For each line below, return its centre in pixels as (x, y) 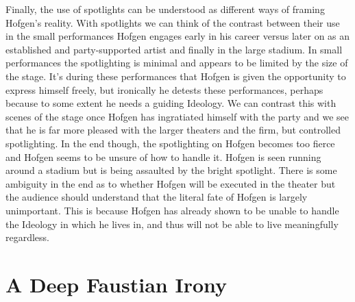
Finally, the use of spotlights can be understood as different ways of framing (165, 9)
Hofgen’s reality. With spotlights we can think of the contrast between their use (173, 22)
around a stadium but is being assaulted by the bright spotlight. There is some (171, 170)
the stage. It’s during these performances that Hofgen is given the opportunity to (176, 76)
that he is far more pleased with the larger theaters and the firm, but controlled (173, 130)
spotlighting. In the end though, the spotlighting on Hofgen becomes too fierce (170, 143)
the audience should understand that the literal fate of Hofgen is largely (157, 197)
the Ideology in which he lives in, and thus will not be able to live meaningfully (172, 224)
